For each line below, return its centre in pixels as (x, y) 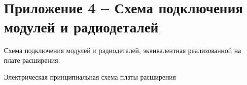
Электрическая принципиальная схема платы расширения (90, 76)
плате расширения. (32, 60)
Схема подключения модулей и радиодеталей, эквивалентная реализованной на (123, 50)
